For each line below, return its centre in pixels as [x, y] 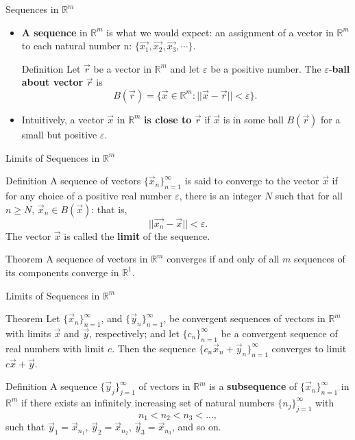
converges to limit [309, 348]
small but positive [59, 134]
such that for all [309, 195]
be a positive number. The [266, 68]
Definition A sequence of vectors [73, 181]
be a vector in [122, 68]
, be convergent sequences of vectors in [244, 318]
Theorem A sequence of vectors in [77, 259]
